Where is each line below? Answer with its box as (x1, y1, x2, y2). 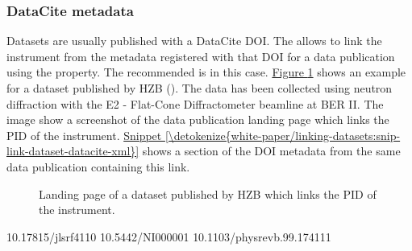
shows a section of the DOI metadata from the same (142, 142, 401, 159)
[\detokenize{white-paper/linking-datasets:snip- (164, 126, 401, 143)
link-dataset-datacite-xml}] (6, 142, 139, 159)
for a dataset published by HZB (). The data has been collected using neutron (6, 80, 393, 96)
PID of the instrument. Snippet (6, 126, 162, 143)
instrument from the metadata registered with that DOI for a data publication (6, 47, 395, 64)
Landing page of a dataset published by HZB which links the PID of (39, 185, 377, 202)
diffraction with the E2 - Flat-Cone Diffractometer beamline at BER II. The (6, 95, 384, 112)
